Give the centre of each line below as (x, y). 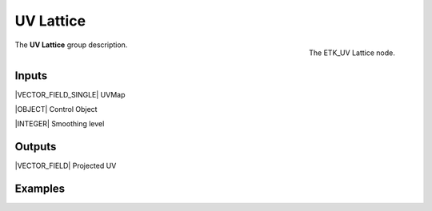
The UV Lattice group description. (71, 45)
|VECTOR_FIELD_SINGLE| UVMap (70, 94)
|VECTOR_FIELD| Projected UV (66, 166)
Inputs (31, 76)
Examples (40, 189)
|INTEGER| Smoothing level (60, 124)
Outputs (36, 147)
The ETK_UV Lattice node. (352, 53)
